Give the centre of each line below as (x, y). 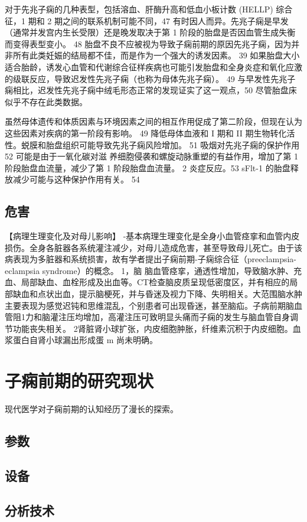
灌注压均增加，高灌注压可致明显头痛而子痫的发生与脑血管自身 (170, 317)
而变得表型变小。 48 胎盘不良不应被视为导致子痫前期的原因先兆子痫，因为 (148, 43)
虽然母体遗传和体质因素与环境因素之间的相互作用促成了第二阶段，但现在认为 (153, 121)
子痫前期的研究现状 (79, 381)
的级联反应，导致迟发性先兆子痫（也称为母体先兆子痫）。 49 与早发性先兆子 (150, 78)
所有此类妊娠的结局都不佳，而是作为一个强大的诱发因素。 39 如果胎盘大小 (156, 55)
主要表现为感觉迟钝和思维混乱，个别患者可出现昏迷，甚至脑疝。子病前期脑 (149, 305)
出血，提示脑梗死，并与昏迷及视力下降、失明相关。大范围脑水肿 (178, 294)
